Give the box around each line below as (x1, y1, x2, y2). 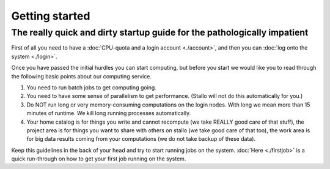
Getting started (11, 9, 90, 23)
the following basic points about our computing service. (11, 72, 152, 80)
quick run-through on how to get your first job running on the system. (11, 155, 186, 162)
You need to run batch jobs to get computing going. (26, 83, 157, 91)
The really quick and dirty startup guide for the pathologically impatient (11, 27, 309, 38)
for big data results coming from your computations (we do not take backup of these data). (26, 135, 256, 143)
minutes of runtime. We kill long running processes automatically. (26, 110, 191, 117)
